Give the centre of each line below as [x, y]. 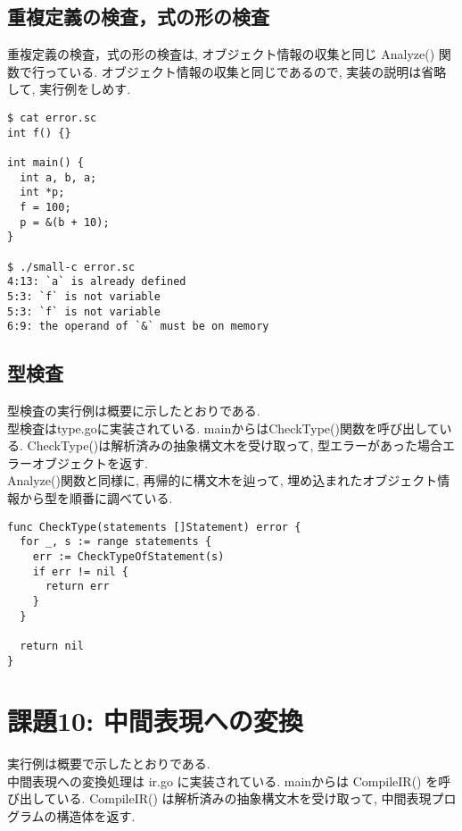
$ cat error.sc [52, 118]
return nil [52, 646]
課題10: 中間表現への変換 [155, 721]
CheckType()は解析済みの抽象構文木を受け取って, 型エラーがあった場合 [235, 445]
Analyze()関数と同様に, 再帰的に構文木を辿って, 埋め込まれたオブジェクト [223, 480]
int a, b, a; [58, 177]
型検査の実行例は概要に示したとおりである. [134, 411]
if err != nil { [81, 571]
